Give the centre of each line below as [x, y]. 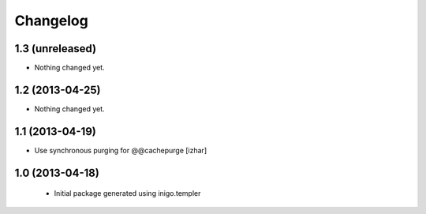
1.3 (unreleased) [56, 49]
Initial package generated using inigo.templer [127, 193]
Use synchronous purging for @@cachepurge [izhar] [121, 150]
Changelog [51, 21]
